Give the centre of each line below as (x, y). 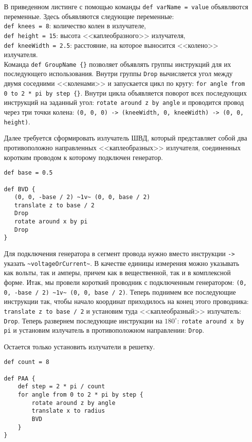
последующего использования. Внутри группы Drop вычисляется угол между (118, 73)
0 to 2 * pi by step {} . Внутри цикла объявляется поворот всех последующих (126, 92)
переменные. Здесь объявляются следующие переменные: (89, 16)
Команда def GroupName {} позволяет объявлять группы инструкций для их (117, 64)
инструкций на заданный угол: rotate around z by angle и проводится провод (124, 102)
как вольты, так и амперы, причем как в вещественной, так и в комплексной (117, 272)
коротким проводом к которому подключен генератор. (83, 157)
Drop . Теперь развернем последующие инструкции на (83, 320)
